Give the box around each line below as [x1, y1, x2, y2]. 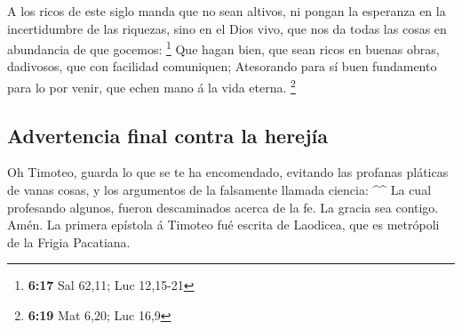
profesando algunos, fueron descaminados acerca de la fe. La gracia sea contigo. [7, 197, 439, 216]
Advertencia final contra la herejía [7, 121, 328, 149]
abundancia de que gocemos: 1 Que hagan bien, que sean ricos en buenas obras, [7, 37, 440, 58]
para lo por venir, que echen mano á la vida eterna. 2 [7, 76, 296, 96]
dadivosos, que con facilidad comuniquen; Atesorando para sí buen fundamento [7, 57, 437, 76]
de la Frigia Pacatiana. [7, 232, 131, 251]
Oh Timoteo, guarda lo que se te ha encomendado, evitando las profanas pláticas [7, 163, 449, 181]
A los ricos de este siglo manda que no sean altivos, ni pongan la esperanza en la [7, 2, 446, 20]
